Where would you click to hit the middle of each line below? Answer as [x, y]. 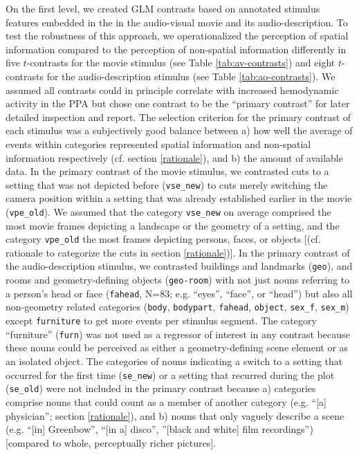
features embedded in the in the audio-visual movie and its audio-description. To [177, 22]
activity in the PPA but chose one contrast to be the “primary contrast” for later [178, 103]
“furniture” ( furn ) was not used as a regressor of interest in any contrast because [178, 334]
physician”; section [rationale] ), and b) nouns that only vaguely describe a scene [175, 415]
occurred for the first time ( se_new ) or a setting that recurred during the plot [170, 374]
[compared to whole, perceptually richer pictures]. [111, 442]
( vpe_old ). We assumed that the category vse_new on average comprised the [168, 211]
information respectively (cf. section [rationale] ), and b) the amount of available [174, 157]
